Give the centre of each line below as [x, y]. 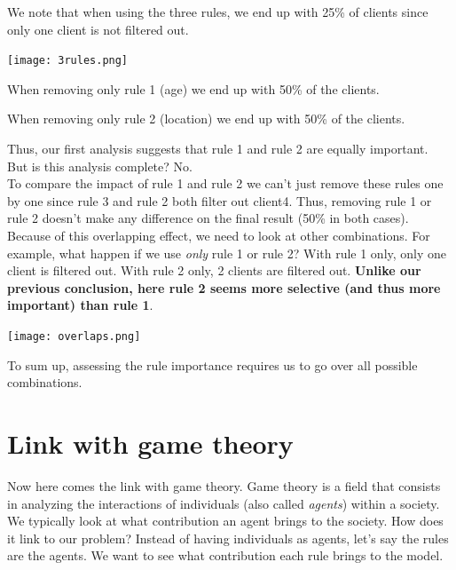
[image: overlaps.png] [74, 336]
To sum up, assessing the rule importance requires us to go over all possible [212, 364]
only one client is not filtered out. [98, 29]
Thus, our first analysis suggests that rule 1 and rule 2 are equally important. [218, 149]
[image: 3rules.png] [68, 61]
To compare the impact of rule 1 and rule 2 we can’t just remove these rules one [225, 183]
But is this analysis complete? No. [100, 166]
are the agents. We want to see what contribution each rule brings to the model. [225, 555]
